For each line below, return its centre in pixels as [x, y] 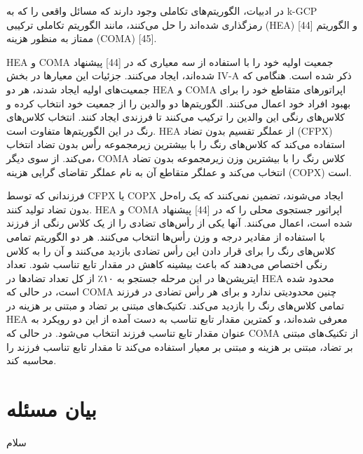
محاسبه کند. [32, 360]
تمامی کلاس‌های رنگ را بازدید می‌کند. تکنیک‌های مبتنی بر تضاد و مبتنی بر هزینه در [176, 305]
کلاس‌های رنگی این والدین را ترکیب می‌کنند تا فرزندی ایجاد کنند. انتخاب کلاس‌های [176, 117]
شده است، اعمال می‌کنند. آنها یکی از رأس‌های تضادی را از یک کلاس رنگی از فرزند [179, 223]
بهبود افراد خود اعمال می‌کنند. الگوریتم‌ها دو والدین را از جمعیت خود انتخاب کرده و [179, 103]
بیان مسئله [52, 409]
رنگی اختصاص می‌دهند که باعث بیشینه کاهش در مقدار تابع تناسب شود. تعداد [167, 264]
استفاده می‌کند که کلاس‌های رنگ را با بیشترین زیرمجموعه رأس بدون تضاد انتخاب [176, 144]
